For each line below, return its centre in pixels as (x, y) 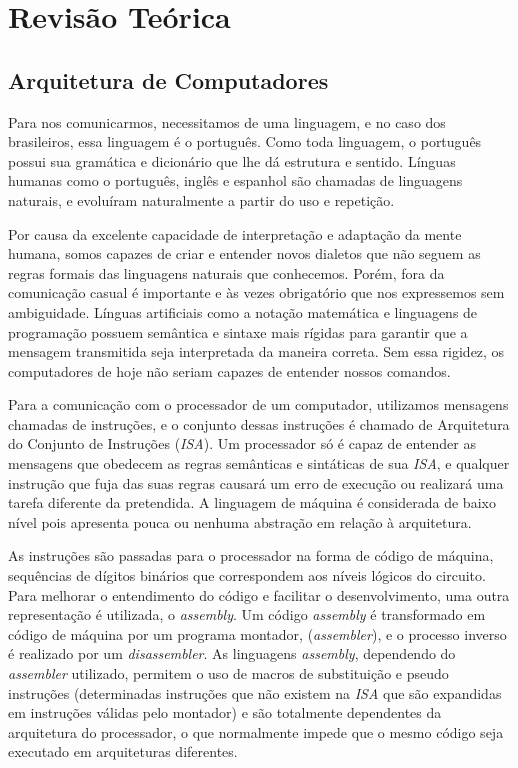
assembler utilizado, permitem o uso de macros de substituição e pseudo (228, 673)
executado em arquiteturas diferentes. (123, 751)
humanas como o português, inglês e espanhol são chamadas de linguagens (235, 180)
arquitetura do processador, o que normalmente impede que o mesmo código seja (256, 731)
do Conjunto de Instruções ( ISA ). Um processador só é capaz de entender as (242, 443)
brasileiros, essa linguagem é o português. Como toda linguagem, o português (245, 141)
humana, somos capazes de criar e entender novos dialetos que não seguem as (244, 253)
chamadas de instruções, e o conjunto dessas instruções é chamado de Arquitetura (259, 423)
